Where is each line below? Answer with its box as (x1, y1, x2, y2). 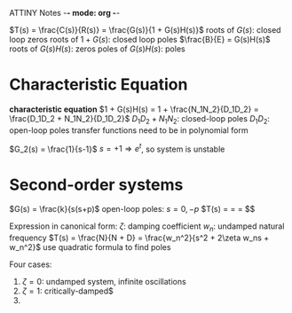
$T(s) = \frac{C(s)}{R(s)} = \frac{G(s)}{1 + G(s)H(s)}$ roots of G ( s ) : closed (9, 25, 281, 35)
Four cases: (9, 259, 52, 270)
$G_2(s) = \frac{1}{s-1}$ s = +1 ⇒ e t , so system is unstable (9, 142, 225, 154)
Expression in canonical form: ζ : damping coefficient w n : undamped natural (9, 221, 285, 234)
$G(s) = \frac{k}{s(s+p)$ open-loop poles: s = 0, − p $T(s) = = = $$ (9, 204, 256, 215)
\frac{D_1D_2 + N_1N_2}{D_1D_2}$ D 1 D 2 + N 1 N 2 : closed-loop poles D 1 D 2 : (9, 113, 271, 126)
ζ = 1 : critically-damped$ (21, 286, 114, 296)
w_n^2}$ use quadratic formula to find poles (9, 242, 171, 253)
